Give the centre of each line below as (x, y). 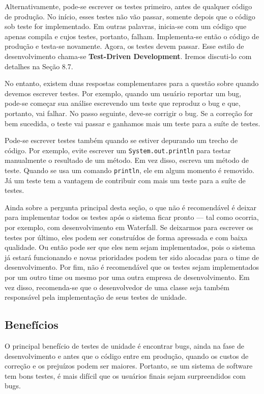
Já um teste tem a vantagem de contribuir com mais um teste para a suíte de (125, 180)
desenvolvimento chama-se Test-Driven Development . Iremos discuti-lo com (128, 56)
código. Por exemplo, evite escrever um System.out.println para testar (118, 150)
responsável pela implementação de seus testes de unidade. (96, 297)
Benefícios (32, 325)
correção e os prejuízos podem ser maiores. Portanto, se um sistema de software (129, 366)
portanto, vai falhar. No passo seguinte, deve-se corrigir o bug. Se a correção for (129, 113)
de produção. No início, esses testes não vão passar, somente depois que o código (130, 16)
